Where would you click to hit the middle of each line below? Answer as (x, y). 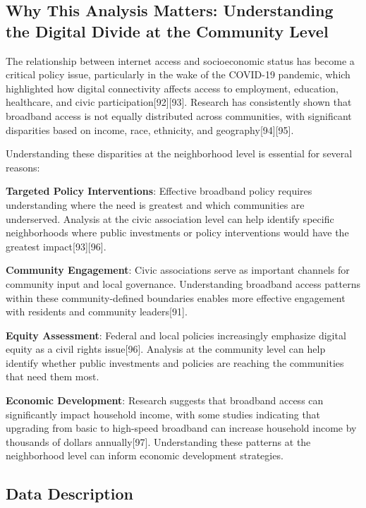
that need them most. (53, 376)
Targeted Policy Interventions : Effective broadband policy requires (159, 191)
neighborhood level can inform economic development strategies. (145, 455)
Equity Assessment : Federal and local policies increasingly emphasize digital (176, 335)
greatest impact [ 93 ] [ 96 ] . (56, 246)
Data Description (69, 494)
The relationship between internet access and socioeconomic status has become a (180, 60)
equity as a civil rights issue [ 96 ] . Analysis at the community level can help (166, 349)
